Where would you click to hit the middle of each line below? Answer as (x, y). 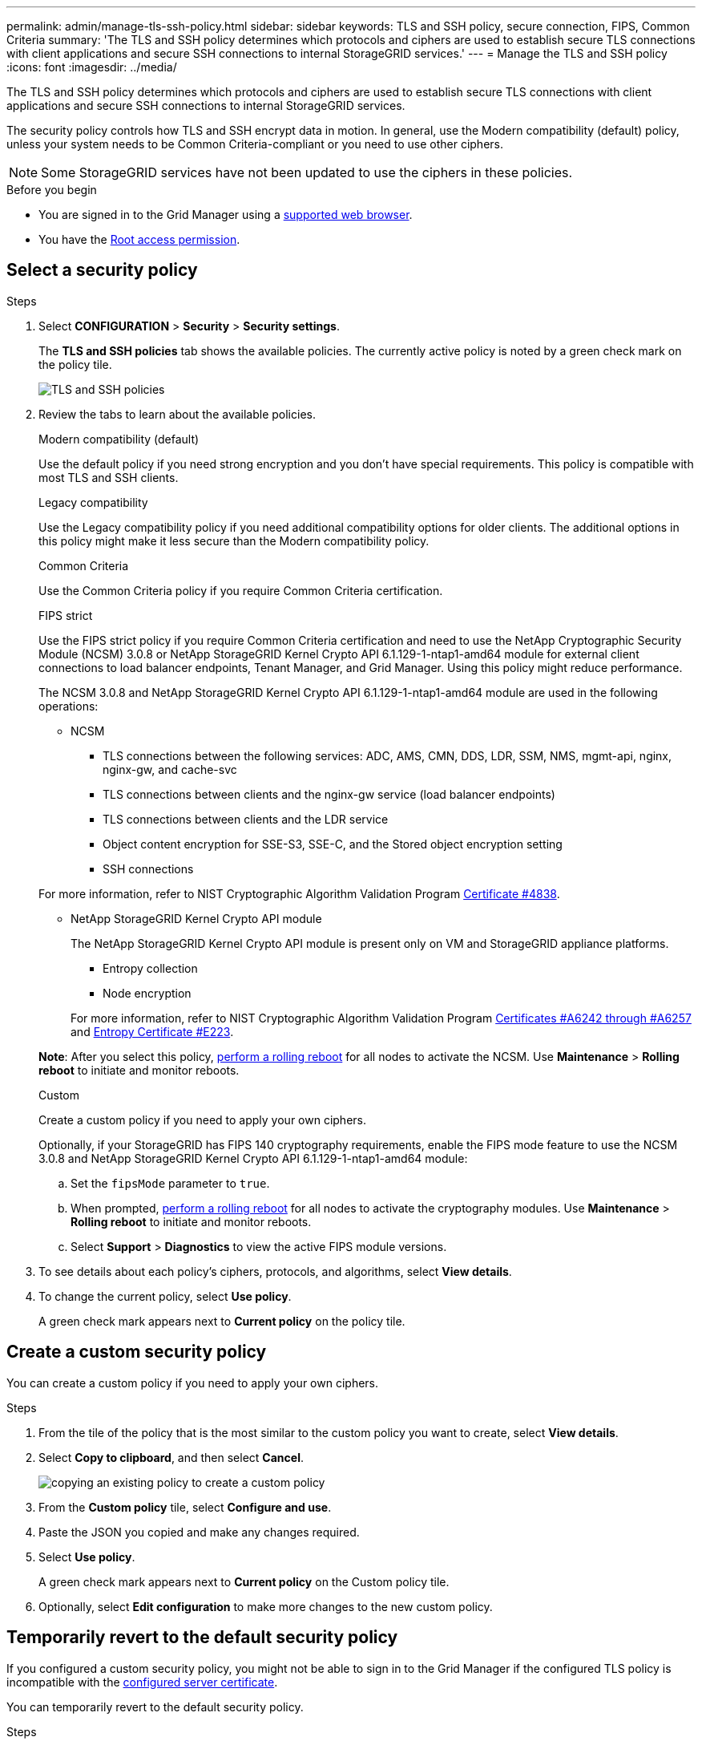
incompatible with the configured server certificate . (142, 1682)
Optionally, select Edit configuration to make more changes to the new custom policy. (266, 1606)
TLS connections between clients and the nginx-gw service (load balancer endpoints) (329, 794)
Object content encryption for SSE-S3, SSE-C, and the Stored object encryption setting (333, 844)
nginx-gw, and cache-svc (170, 769)
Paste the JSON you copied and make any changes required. (199, 1532)
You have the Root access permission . (139, 239)
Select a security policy (102, 270)
